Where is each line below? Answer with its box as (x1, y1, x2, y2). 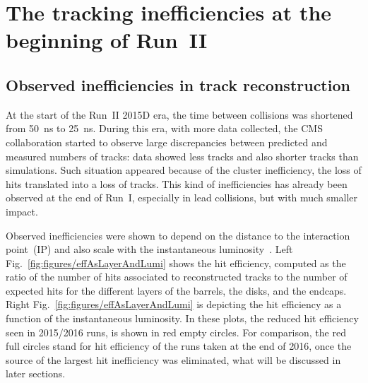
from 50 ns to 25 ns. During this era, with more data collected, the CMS (6, 121, 323, 136)
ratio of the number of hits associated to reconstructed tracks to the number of (6, 269, 348, 284)
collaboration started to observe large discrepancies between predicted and (6, 134, 328, 149)
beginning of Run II (6, 25, 208, 54)
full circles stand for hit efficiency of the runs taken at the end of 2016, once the (6, 338, 352, 353)
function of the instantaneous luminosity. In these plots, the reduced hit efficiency (6, 311, 359, 326)
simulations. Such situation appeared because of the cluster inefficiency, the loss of (6, 163, 362, 177)
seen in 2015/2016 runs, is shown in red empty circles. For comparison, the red (6, 324, 346, 339)
